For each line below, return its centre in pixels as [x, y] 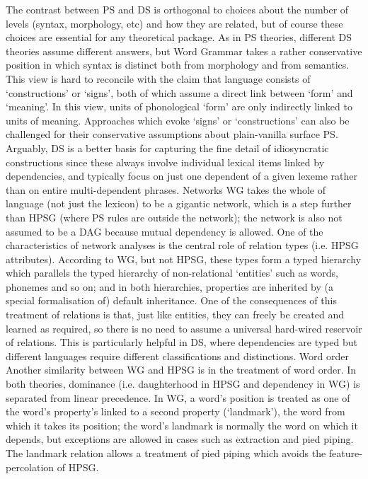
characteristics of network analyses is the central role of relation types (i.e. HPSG [182, 245]
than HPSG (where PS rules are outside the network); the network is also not [174, 217]
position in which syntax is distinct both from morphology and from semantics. [178, 65]
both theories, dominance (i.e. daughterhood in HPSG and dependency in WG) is [183, 384]
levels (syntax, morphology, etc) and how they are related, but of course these [174, 23]
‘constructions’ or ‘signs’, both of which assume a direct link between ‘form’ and [179, 92]
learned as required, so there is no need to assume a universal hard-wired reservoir [184, 328]
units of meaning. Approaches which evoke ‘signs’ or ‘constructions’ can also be [178, 120]
